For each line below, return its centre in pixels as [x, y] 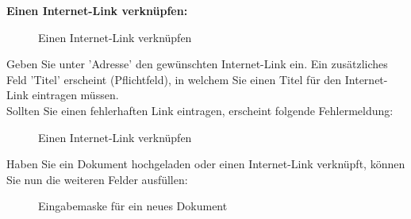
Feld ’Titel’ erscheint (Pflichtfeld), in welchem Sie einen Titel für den [174, 79]
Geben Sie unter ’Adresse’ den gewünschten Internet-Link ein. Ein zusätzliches [197, 64]
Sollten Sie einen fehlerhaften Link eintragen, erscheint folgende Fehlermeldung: [200, 110]
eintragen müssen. [75, 95]
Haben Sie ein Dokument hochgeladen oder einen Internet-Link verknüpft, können [206, 164]
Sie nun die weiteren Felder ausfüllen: [97, 179]
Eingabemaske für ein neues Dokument [133, 206]
